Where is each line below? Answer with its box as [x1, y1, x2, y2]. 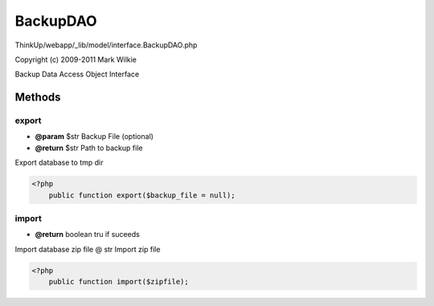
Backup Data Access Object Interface [14, 69, 140, 80]
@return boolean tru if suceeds [35, 230, 140, 239]
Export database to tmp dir [14, 157, 104, 168]
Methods [14, 91, 61, 104]
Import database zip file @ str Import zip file [14, 244, 161, 254]
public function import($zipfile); [48, 277, 189, 287]
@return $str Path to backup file [35, 143, 143, 153]
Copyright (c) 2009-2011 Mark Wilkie [14, 55, 137, 64]
